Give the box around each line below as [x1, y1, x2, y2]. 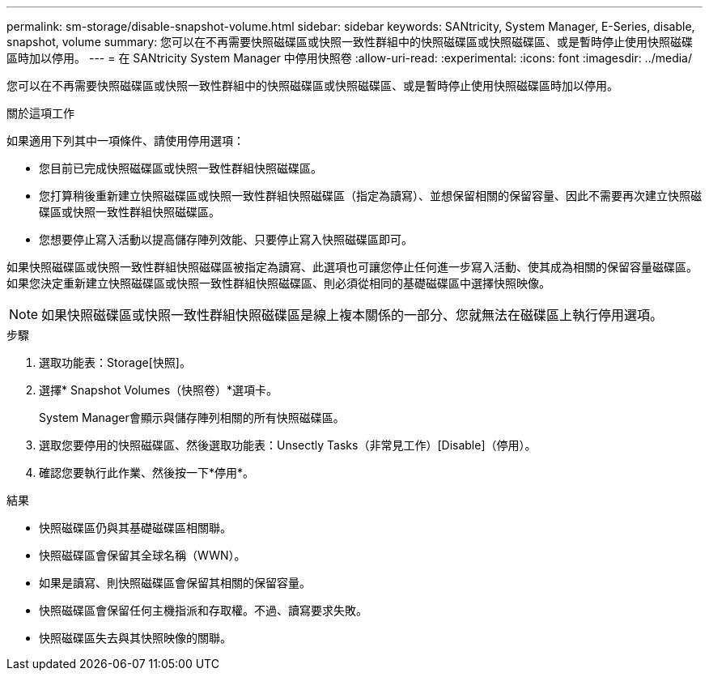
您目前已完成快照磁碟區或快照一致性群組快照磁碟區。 [39, 161, 322, 175]
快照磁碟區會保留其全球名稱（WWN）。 [39, 548, 246, 562]
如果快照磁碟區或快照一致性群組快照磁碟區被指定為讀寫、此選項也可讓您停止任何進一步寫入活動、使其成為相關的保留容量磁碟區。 [6, 260, 698, 274]
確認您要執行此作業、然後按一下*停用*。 [39, 466, 255, 479]
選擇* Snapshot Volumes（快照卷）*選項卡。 [39, 383, 278, 397]
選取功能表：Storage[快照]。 [39, 356, 191, 369]
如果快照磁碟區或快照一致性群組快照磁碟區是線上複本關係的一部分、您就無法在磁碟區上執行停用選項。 [41, 307, 664, 323]
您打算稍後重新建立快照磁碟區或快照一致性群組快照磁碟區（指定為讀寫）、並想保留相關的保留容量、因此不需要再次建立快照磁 [39, 189, 702, 202]
